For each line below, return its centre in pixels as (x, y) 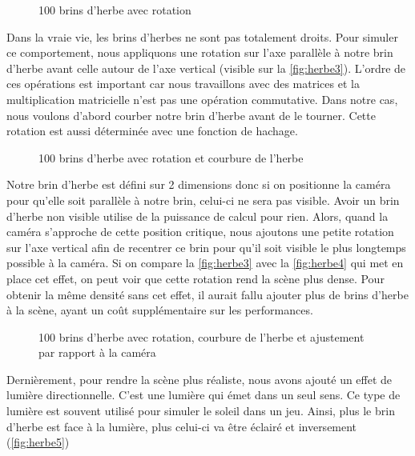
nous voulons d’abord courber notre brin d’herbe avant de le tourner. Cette (191, 115)
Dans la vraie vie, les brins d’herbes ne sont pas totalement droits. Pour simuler (202, 36)
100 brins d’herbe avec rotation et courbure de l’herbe (171, 157)
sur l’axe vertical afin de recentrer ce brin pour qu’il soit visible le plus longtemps (206, 247)
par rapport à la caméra (97, 352)
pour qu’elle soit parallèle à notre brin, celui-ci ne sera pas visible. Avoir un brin (203, 200)
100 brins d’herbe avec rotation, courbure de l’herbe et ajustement (201, 336)
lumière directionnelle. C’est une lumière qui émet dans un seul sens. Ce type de (203, 395)
